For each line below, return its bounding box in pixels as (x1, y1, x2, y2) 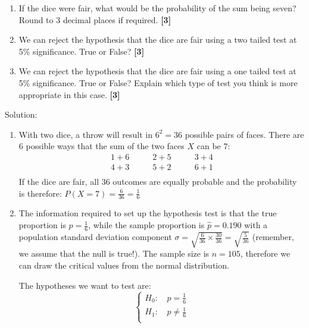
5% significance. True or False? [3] (18, 45, 145, 57)
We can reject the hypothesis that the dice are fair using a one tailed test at (18, 65, 296, 77)
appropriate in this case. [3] (18, 88, 120, 100)
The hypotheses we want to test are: (18, 279, 151, 291)
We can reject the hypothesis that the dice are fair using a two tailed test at (18, 33, 297, 46)
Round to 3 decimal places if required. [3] (18, 13, 171, 26)
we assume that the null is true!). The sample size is (18, 247, 210, 260)
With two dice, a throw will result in (18, 128, 152, 140)
